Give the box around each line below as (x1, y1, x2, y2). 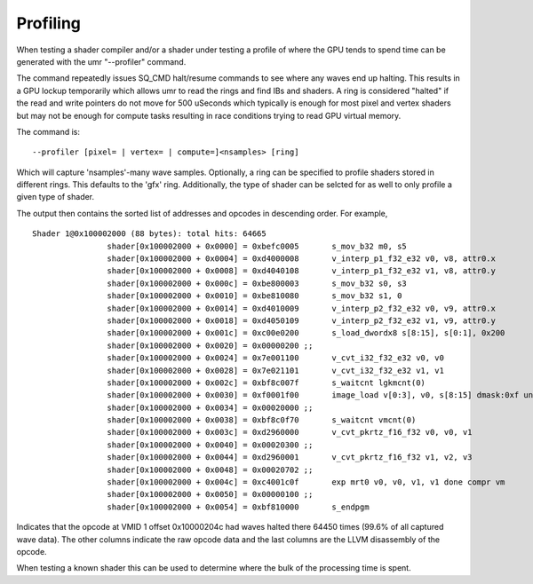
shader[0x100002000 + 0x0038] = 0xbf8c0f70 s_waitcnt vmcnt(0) (107, 415, 417, 425)
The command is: (16, 126, 80, 137)
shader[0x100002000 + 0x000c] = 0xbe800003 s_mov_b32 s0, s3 (107, 278, 408, 288)
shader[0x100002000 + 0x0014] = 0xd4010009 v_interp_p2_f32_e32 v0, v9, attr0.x (107, 303, 497, 313)
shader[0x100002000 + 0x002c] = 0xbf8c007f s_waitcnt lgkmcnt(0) (107, 377, 426, 388)
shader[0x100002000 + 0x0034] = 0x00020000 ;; (107, 402, 314, 413)
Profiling (16, 13, 82, 33)
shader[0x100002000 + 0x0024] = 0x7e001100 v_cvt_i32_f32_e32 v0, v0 (107, 353, 444, 363)
